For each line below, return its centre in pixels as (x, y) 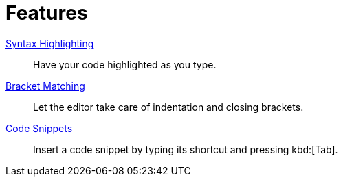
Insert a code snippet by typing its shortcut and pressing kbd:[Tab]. (186, 149)
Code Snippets (39, 128)
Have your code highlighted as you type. (125, 64)
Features (47, 13)
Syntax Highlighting (50, 43)
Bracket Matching (45, 86)
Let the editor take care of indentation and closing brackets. (168, 107)
